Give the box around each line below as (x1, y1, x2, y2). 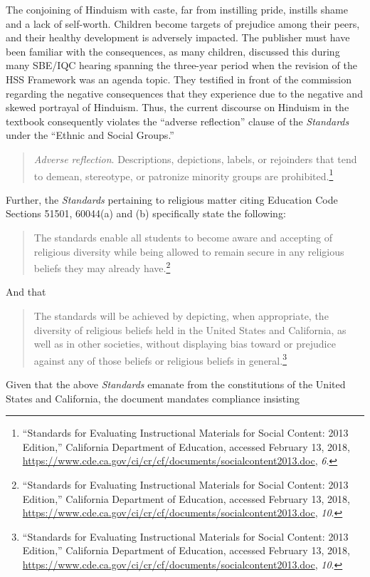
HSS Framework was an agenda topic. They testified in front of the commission (6, 71, 351, 86)
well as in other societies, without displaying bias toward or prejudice (33, 336, 336, 351)
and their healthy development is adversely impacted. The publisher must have (6, 30, 350, 45)
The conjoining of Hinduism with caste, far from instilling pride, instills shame (6, 2, 348, 16)
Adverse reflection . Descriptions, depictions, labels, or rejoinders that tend (33, 151, 357, 166)
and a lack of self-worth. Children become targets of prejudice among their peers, (6, 16, 360, 31)
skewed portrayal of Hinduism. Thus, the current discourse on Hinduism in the (6, 100, 349, 115)
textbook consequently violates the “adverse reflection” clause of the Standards (6, 113, 349, 128)
